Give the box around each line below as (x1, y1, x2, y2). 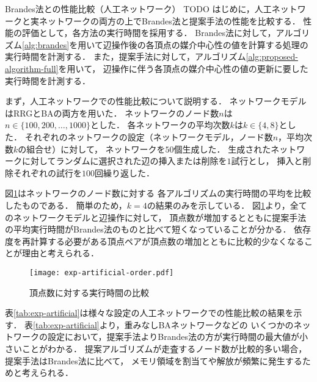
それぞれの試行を (13, 166, 82, 179)
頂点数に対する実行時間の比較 (29, 286, 149, 298)
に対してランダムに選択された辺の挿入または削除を (21, 154, 227, 167)
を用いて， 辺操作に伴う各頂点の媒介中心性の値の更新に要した (58, 62, 308, 74)
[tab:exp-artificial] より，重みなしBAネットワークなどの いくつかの (33, 318, 294, 331)
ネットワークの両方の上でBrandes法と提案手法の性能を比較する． (38, 14, 301, 27)
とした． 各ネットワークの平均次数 (90, 118, 230, 131)
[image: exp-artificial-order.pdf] (29, 268, 174, 277)
